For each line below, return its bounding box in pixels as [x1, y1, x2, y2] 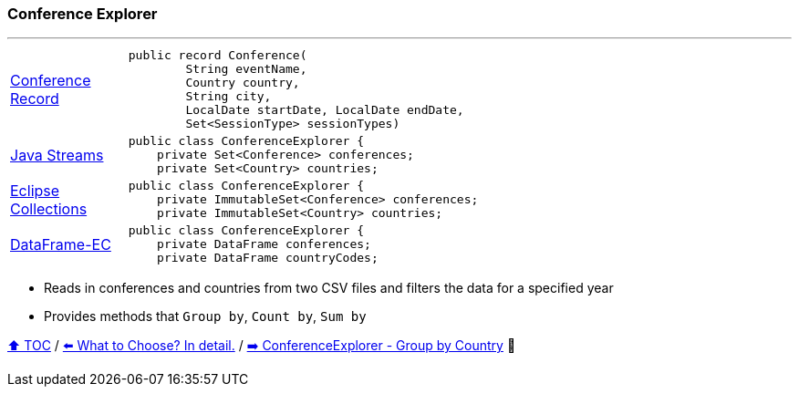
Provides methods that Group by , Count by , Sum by [44, 308, 367, 325]
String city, [185, 89, 272, 104]
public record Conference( [128, 48, 307, 63]
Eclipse [10, 181, 60, 200]
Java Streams [10, 145, 104, 164]
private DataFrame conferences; [157, 237, 371, 252]
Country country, [185, 76, 300, 90]
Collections [10, 199, 88, 218]
